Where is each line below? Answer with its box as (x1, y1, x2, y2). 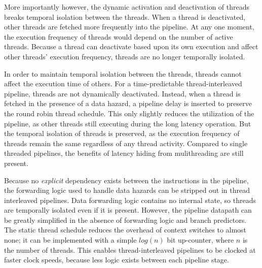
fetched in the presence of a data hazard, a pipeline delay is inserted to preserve (4, 98, 252, 109)
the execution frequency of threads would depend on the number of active (4, 31, 233, 42)
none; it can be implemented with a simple (4, 234, 137, 245)
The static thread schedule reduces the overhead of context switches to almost (4, 224, 247, 235)
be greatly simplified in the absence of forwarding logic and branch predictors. (4, 214, 247, 225)
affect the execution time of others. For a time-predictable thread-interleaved (4, 78, 242, 89)
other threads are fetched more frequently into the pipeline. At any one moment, (4, 21, 254, 32)
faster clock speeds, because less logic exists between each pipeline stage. (4, 254, 229, 265)
